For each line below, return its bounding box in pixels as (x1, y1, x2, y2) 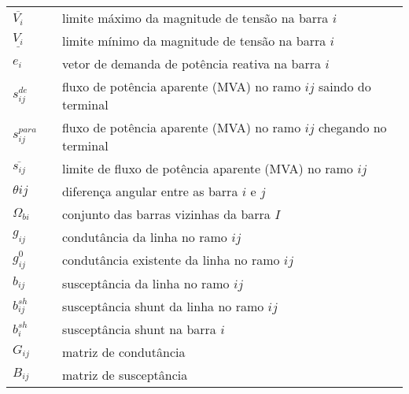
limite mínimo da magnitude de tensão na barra (61, 32, 326, 50)
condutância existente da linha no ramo (61, 251, 280, 269)
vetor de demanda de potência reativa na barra (61, 54, 322, 72)
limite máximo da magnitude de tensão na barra (61, 9, 329, 27)
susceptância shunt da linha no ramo (61, 296, 264, 315)
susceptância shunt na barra (61, 319, 216, 338)
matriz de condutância (61, 342, 186, 361)
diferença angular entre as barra (61, 182, 238, 200)
